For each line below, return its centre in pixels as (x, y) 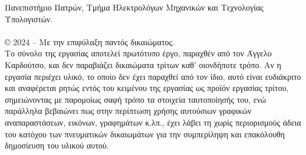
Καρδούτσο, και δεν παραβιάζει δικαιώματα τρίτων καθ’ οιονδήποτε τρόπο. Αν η (143, 64)
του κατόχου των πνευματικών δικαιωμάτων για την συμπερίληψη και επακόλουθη (145, 134)
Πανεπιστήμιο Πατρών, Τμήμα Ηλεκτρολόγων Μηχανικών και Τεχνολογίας (134, 7)
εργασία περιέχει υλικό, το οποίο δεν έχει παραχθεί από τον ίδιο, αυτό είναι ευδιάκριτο (153, 76)
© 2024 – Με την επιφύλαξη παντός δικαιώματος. (90, 41)
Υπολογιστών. (29, 18)
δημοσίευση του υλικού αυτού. (57, 145)
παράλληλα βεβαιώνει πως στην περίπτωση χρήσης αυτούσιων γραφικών (128, 111)
